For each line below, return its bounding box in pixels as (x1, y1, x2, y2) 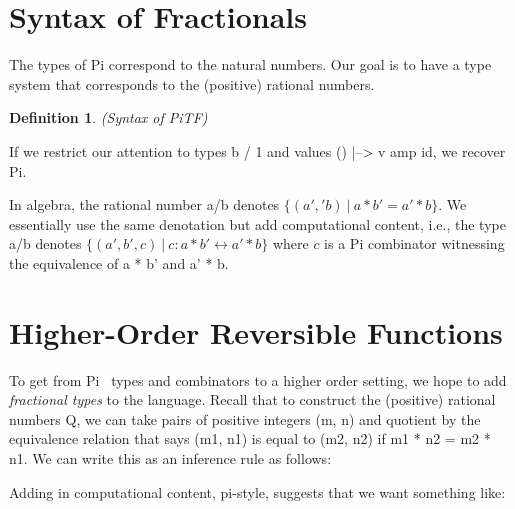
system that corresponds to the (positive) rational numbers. (9, 73, 375, 94)
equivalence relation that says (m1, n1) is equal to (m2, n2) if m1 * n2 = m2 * (9, 428, 491, 449)
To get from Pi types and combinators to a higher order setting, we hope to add (9, 369, 507, 390)
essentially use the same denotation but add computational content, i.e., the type (9, 213, 506, 234)
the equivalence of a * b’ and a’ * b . (9, 252, 229, 273)
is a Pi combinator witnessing (324, 233, 505, 254)
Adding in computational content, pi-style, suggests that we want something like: (9, 481, 506, 502)
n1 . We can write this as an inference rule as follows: (9, 447, 332, 468)
